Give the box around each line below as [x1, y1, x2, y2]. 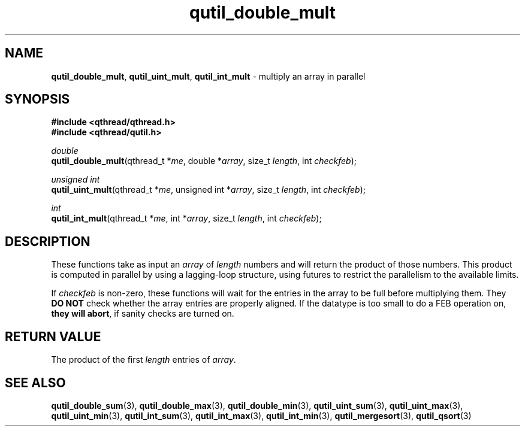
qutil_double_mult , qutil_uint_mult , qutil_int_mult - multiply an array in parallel [51, 71, 366, 81]
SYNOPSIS [5, 92, 70, 107]
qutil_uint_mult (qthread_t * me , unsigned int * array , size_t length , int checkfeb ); [51, 184, 366, 195]
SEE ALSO [5, 375, 66, 390]
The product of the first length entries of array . [51, 354, 236, 365]
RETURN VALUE [5, 329, 101, 344]
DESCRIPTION [5, 233, 90, 249]
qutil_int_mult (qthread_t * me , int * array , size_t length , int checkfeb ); [51, 213, 322, 224]
